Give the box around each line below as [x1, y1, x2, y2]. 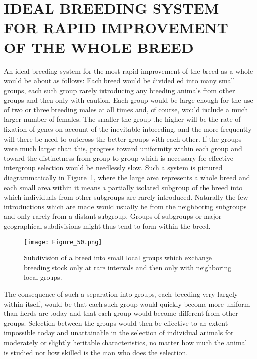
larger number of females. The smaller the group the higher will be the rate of [4, 114, 241, 124]
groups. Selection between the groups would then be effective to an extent [4, 317, 228, 328]
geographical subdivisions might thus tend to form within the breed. [4, 221, 211, 231]
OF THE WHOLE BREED [4, 37, 194, 57]
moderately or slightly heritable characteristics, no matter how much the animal [4, 337, 247, 347]
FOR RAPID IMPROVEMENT [4, 17, 228, 38]
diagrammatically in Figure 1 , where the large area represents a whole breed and [4, 172, 250, 183]
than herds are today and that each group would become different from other [4, 308, 238, 318]
